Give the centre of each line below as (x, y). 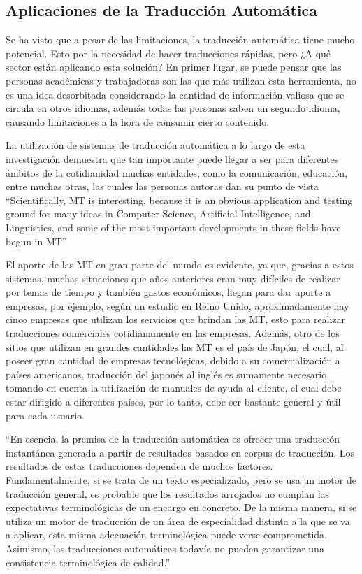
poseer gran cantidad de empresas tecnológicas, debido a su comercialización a (173, 360)
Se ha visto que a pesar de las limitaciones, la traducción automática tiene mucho (180, 40)
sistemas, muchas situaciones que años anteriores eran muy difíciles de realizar (173, 278)
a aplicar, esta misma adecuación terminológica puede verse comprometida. (167, 534)
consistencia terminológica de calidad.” (88, 562)
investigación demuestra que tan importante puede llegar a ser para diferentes (172, 158)
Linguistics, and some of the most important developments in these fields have (173, 227)
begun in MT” (36, 241)
